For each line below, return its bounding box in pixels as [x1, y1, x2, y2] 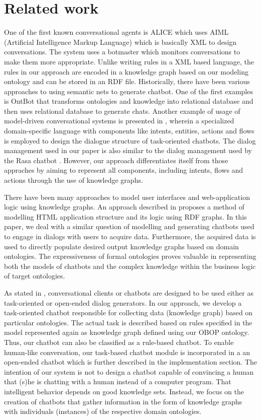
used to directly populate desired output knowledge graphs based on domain [4, 241, 239, 251]
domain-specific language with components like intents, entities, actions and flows [4, 125, 254, 136]
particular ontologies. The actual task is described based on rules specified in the [4, 317, 252, 327]
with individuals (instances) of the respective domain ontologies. [4, 406, 202, 416]
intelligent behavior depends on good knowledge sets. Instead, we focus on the [4, 386, 244, 396]
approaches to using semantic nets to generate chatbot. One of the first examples [4, 86, 253, 96]
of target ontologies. [4, 270, 65, 281]
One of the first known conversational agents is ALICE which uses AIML [4, 27, 229, 37]
